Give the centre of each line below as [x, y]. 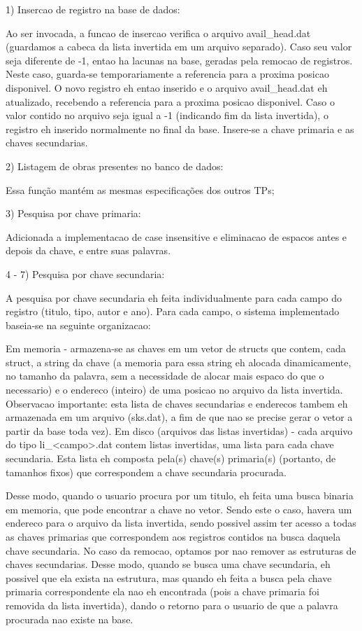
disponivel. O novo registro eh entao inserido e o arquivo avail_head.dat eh [167, 87]
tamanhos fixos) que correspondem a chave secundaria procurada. [146, 472]
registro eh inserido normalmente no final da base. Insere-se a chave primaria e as [180, 129]
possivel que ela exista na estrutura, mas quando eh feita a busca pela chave [169, 577]
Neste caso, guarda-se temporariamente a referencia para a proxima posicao [167, 74]
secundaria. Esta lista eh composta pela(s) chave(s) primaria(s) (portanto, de [171, 458]
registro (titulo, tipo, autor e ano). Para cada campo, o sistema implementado [173, 311]
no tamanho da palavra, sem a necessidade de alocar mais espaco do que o [165, 376]
